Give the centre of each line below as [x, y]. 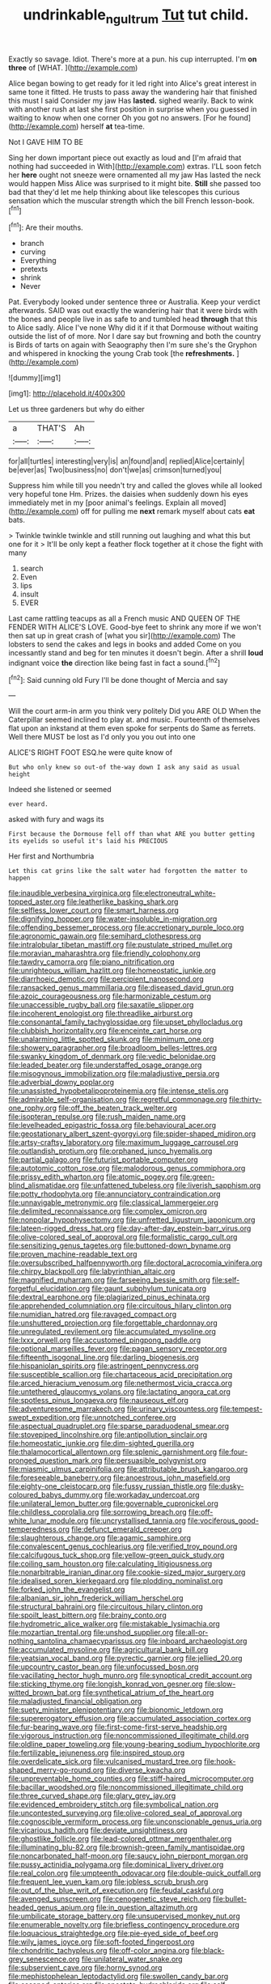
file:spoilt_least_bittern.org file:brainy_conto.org [88, 1615]
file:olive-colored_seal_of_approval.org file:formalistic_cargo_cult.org [123, 1237]
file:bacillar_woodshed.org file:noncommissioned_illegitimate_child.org [126, 1787]
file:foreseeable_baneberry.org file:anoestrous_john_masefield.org [119, 1477]
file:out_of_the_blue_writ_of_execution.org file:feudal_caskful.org [116, 1890]
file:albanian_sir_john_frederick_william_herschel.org [96, 1598]
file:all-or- [192, 1633]
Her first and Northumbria [51, 856]
